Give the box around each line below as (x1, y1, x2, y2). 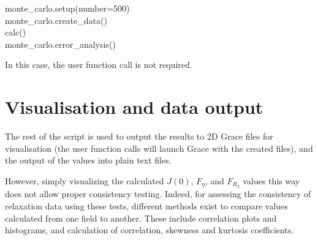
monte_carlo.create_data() (5, 13, 107, 26)
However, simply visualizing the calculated (5, 174, 164, 187)
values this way (243, 174, 300, 187)
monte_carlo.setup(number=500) (5, 2, 130, 14)
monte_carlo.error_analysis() (5, 37, 116, 50)
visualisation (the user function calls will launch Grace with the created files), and (5, 141, 313, 154)
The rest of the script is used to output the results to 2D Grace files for (5, 130, 273, 143)
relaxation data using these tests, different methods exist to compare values (5, 199, 288, 212)
